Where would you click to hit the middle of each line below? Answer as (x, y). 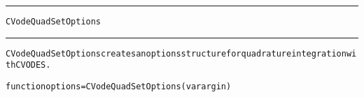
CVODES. (33, 65)
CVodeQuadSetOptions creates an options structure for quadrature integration (176, 53)
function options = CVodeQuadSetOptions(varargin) (119, 86)
